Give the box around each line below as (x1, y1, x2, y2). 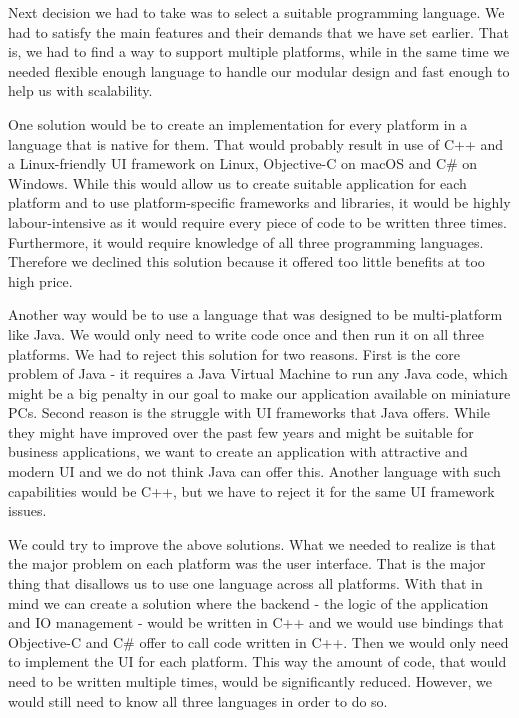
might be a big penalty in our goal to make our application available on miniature (8, 382, 511, 403)
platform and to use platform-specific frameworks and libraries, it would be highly (8, 192, 511, 213)
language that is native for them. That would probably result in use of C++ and (8, 133, 504, 154)
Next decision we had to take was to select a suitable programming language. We (8, 2, 505, 22)
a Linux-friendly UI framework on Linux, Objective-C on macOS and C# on (8, 153, 478, 174)
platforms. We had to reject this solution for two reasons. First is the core (8, 343, 461, 364)
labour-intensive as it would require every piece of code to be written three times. (8, 211, 507, 232)
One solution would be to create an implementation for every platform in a (8, 113, 468, 134)
